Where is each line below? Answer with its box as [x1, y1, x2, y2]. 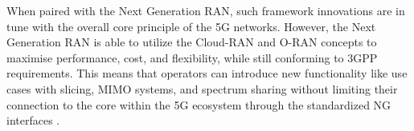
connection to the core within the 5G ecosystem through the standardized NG [6, 96, 391, 113]
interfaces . [6, 112, 60, 129]
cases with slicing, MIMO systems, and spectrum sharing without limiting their [6, 80, 398, 97]
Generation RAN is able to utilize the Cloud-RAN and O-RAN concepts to [6, 34, 377, 50]
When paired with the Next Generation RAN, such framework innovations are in [6, 2, 405, 18]
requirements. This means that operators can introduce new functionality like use [6, 65, 408, 81]
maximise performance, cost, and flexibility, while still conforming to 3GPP [6, 49, 378, 65]
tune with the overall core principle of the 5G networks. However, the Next [6, 18, 376, 34]
